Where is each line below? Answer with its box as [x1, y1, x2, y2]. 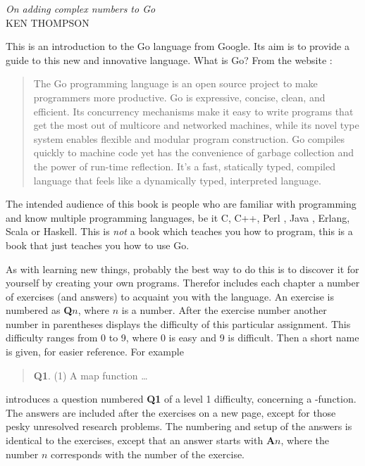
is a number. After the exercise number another [121, 303, 327, 317]
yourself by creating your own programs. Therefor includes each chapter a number [6, 275, 360, 290]
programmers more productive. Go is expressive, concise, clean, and [33, 89, 326, 104]
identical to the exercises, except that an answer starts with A [6, 433, 276, 448]
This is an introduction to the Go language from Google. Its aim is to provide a [6, 39, 349, 53]
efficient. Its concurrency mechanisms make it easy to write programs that [33, 103, 354, 118]
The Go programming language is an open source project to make [33, 76, 318, 91]
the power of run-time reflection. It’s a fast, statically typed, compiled [33, 158, 335, 173]
